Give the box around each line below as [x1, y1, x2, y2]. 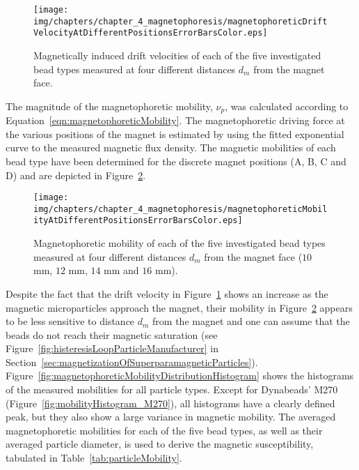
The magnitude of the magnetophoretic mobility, [6, 98, 213, 113]
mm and [104, 263, 139, 278]
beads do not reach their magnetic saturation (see [6, 327, 218, 342]
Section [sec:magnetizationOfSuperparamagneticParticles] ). [6, 354, 258, 369]
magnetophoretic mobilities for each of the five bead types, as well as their [6, 423, 323, 437]
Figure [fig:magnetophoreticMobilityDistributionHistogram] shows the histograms [6, 368, 354, 383]
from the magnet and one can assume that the [152, 314, 350, 328]
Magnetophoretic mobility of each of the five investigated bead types [33, 236, 326, 250]
